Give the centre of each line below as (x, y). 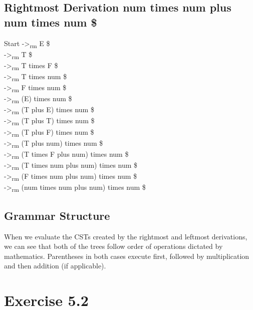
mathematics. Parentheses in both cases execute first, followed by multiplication (127, 256)
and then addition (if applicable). (55, 266)
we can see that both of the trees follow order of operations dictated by (113, 246)
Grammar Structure (57, 215)
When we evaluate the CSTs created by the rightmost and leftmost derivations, (126, 236)
